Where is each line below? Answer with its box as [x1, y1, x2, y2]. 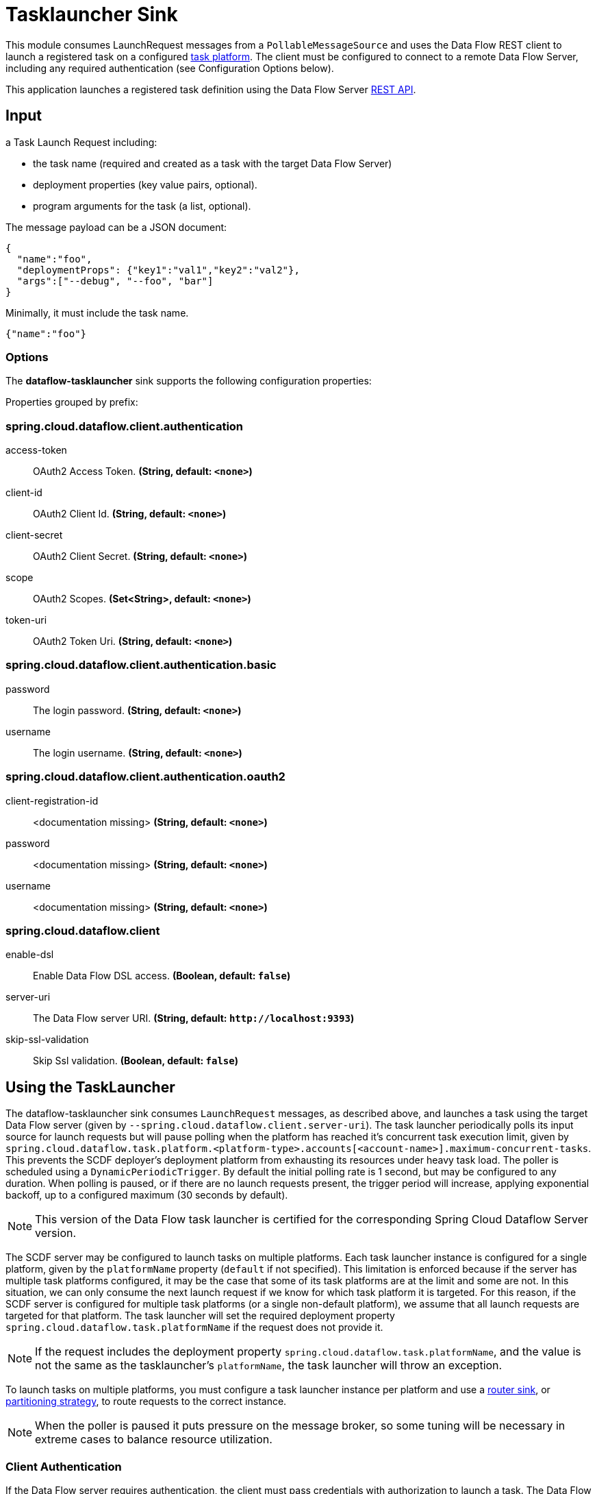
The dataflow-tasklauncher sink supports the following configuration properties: [5, 375, 372, 387]
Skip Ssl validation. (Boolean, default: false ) [33, 1055, 238, 1067]
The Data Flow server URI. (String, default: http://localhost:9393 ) [33, 1012, 355, 1025]
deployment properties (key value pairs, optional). [33, 178, 257, 191]
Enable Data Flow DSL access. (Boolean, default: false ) [33, 970, 291, 982]
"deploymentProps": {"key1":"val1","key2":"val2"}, [16, 264, 300, 275]
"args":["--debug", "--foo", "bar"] [16, 275, 214, 286]
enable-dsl [5, 948, 54, 961]
